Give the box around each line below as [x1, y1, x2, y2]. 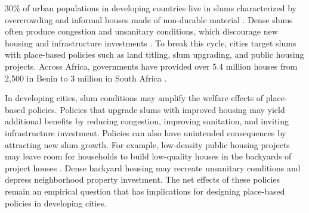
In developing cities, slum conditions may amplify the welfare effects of [5, 92, 264, 104]
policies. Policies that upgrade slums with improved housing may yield [27, 103, 285, 115]
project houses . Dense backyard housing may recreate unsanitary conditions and [5, 161, 301, 174]
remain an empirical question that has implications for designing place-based [5, 184, 285, 197]
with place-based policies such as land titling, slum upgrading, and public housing [5, 48, 304, 61]
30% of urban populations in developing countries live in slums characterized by [5, 2, 296, 14]
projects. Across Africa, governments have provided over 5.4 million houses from [5, 59, 298, 72]
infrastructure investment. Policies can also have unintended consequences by [5, 126, 286, 139]
